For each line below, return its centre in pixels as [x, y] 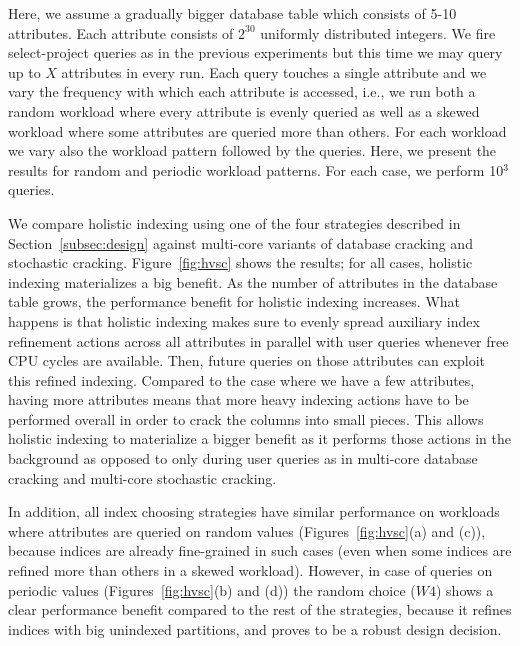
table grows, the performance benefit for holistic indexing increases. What [234, 301]
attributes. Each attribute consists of [121, 32]
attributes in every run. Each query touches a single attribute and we [274, 71]
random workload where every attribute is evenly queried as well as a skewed [244, 110]
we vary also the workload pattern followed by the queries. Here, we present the [252, 150]
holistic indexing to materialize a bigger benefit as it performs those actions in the [259, 438]
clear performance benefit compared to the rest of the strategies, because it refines [260, 609]
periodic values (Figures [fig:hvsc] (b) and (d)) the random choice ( [212, 589]
